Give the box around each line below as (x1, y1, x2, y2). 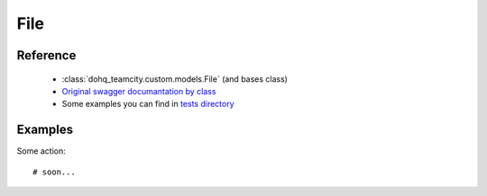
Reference (16, 48, 77, 63)
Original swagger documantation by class (61, 85, 216, 96)
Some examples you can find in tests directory (61, 99, 234, 110)
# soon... (32, 166, 76, 177)
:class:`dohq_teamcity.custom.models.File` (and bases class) (61, 73, 289, 85)
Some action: (16, 146, 67, 156)
